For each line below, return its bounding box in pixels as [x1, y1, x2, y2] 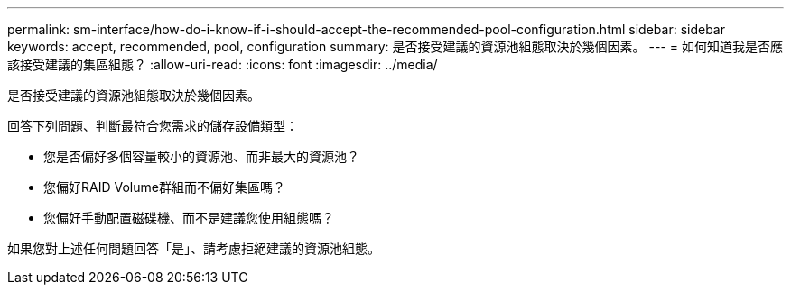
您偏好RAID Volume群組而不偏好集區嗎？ [43, 179, 285, 195]
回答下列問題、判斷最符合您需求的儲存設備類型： [7, 118, 298, 133]
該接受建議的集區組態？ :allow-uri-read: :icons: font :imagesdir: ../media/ [7, 57, 438, 72]
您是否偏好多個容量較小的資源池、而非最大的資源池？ [43, 149, 359, 164]
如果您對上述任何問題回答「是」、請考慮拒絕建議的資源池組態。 [7, 241, 380, 256]
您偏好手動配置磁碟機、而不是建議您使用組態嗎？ [43, 210, 334, 225]
